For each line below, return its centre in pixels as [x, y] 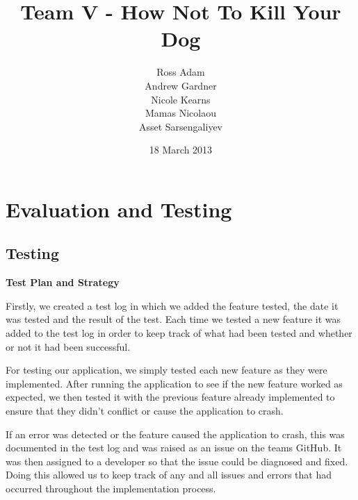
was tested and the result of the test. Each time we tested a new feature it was [173, 319]
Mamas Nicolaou [181, 113]
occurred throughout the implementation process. [111, 488]
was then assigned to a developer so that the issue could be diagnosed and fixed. [177, 461]
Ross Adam [181, 72]
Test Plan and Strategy [63, 282]
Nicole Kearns [181, 99]
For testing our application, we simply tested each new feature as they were [166, 370]
